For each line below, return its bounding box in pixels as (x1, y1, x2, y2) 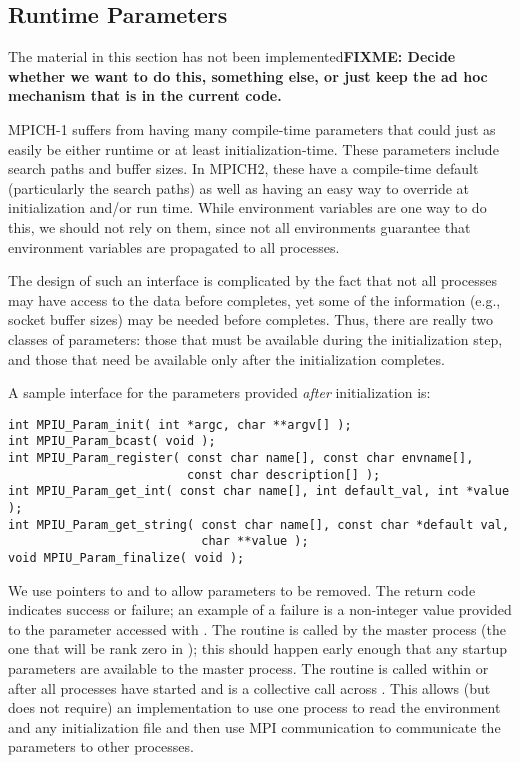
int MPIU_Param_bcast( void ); (8, 434, 216, 449)
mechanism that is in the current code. (8, 85, 282, 106)
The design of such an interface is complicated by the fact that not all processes (8, 270, 497, 291)
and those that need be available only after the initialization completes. (8, 348, 445, 369)
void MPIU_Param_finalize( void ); (8, 550, 245, 565)
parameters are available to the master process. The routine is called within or (8, 657, 489, 678)
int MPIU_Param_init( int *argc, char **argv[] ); (8, 417, 352, 432)
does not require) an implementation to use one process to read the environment (8, 697, 501, 718)
